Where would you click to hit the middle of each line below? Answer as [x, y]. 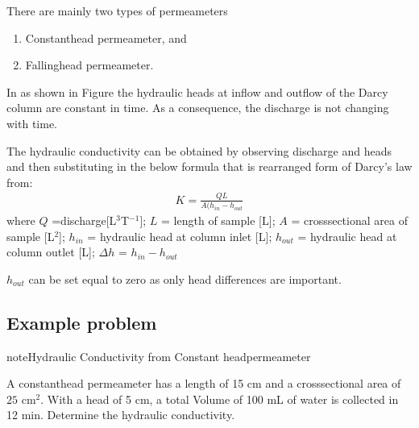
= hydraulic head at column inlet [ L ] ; [180, 236]
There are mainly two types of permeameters [117, 10]
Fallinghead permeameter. [89, 65]
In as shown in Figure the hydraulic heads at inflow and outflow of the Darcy [197, 91]
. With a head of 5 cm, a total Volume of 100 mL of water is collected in [220, 399]
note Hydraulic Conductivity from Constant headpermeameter [159, 356]
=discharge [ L [84, 220]
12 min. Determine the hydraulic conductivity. [121, 415]
